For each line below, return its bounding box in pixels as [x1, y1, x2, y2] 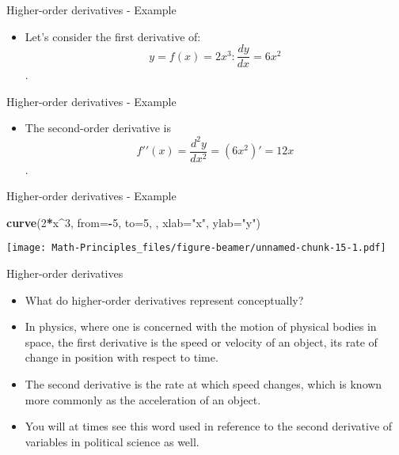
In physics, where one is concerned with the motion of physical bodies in [25, 318, 377, 335]
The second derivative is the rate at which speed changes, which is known [25, 376, 382, 392]
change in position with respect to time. [25, 349, 218, 366]
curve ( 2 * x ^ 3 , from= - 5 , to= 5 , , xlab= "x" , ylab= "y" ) [6, 214, 260, 230]
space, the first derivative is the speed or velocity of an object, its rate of [25, 333, 378, 350]
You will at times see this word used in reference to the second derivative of [25, 418, 393, 434]
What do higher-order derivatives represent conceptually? [25, 291, 304, 308]
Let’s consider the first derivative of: [25, 28, 201, 44]
